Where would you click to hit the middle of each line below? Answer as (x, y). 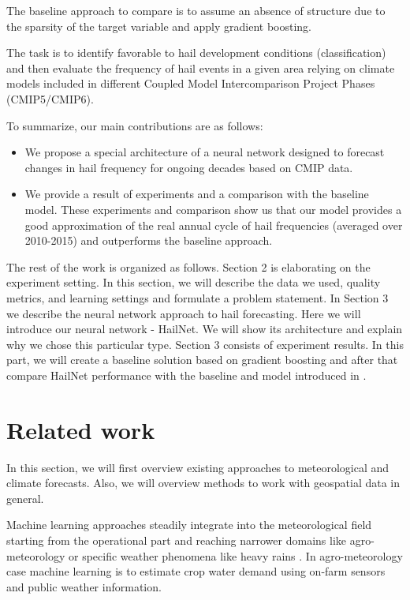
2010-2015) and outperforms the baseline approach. (149, 240)
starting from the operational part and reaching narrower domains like (177, 540)
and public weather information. (84, 586)
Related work (81, 429)
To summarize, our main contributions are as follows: (135, 125)
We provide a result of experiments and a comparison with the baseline (197, 194)
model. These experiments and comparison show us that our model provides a (213, 209)
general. (25, 498)
